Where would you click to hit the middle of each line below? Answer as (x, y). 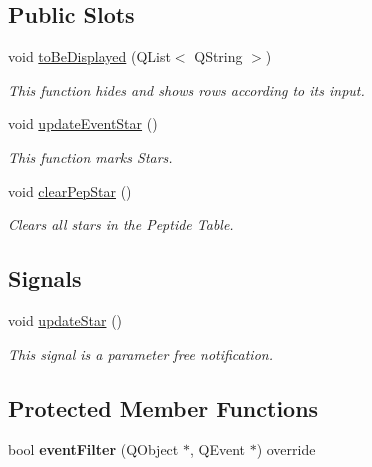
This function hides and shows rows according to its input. (186, 89)
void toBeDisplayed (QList (89, 56)
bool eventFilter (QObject (93, 449)
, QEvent (217, 449)
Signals (45, 278)
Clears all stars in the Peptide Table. (121, 224)
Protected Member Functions (163, 407)
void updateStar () (65, 319)
